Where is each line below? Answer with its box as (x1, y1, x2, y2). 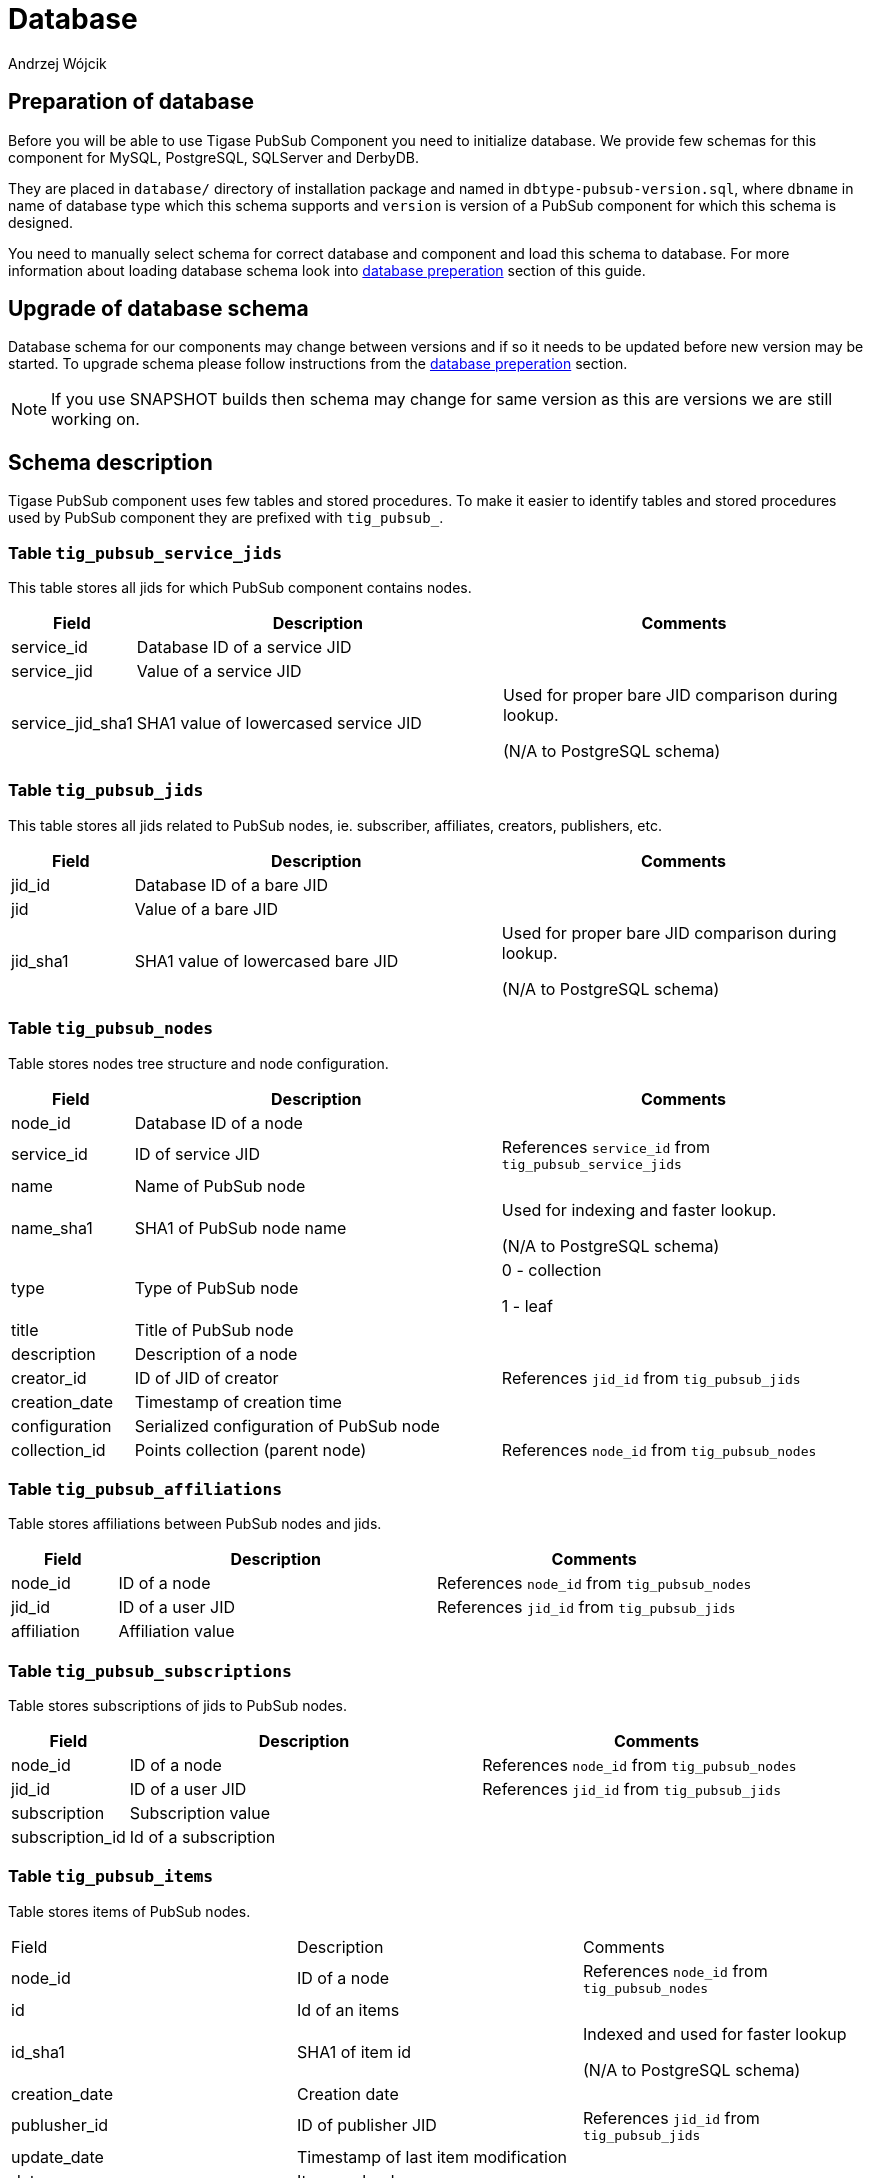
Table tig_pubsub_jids (8, 780, 204, 801)
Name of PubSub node (134, 1175, 306, 1196)
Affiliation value (118, 1621, 235, 1642)
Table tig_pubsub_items (8, 1866, 214, 1887)
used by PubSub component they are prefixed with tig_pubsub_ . (8, 509, 444, 527)
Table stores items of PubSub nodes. (8, 1902, 251, 1920)
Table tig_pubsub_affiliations (8, 1478, 283, 1499)
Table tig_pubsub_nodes (8, 1018, 214, 1039)
